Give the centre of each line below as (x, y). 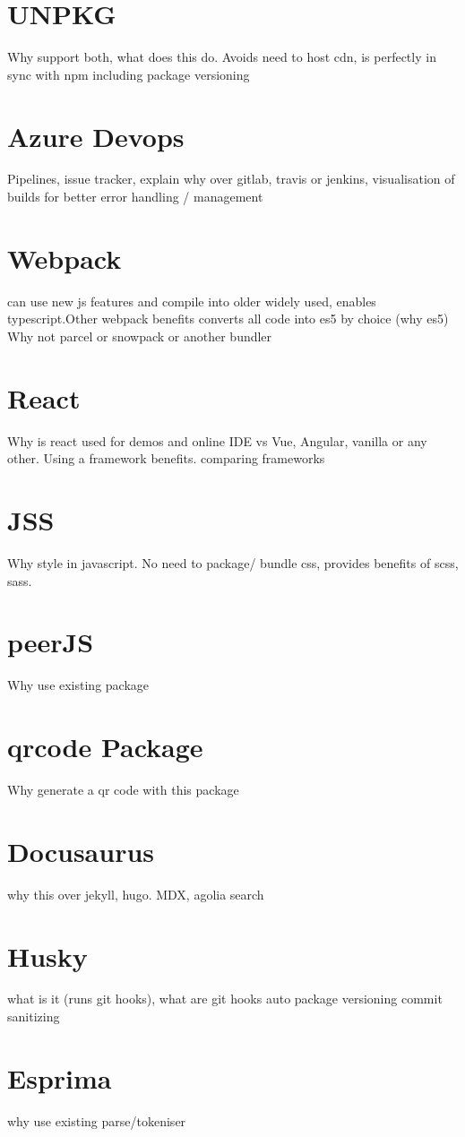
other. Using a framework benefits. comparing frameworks (166, 458)
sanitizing (34, 1016)
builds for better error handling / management (135, 197)
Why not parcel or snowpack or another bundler (140, 336)
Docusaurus (81, 851)
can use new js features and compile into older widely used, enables (192, 301)
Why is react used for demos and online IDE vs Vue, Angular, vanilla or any (217, 440)
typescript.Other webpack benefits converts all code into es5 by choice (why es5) (228, 319)
